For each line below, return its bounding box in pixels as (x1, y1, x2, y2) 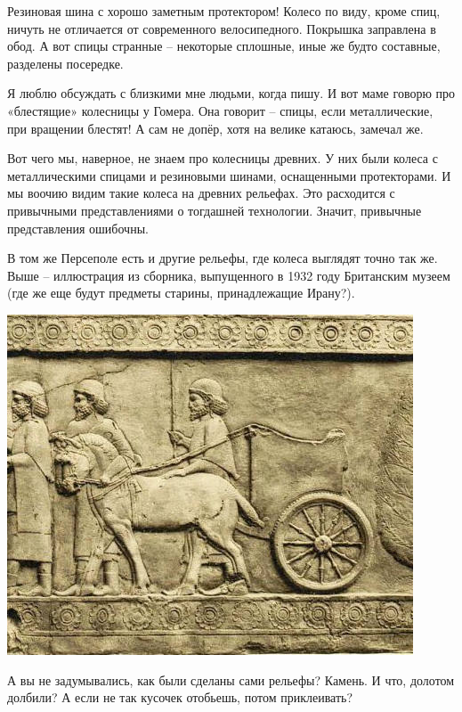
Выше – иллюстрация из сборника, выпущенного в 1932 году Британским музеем (7, 266, 450, 284)
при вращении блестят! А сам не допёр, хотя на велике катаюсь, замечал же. (7, 119, 424, 137)
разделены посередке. (7, 53, 124, 72)
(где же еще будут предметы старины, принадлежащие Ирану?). (7, 283, 355, 302)
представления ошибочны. (7, 218, 149, 237)
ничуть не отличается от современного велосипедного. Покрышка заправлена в (7, 19, 436, 37)
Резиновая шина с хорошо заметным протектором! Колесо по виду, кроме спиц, (7, 2, 441, 20)
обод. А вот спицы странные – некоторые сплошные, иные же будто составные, (7, 37, 441, 55)
